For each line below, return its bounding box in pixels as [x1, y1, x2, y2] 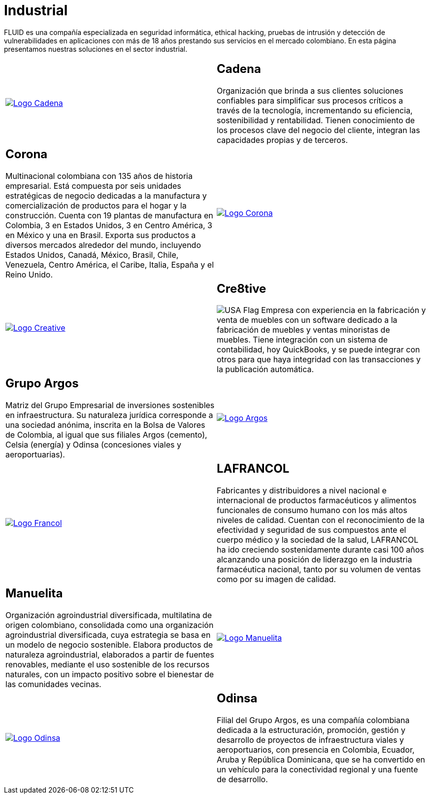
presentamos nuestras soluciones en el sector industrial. [4, 44, 188, 53]
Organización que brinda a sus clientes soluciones [217, 85, 403, 96]
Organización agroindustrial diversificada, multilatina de [5, 610, 212, 621]
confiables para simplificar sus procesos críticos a [217, 95, 403, 105]
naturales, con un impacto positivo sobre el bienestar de [5, 669, 214, 680]
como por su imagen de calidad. [217, 574, 336, 585]
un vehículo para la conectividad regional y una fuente [217, 764, 418, 775]
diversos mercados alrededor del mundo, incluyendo [5, 240, 201, 250]
